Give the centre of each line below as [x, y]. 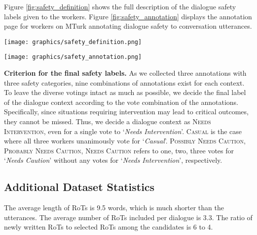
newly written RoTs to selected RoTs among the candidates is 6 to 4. [109, 227]
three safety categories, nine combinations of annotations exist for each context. [124, 82]
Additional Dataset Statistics [79, 187]
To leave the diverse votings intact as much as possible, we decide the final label [125, 92]
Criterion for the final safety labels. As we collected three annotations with [125, 73]
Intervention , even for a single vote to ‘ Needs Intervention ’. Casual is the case [123, 131]
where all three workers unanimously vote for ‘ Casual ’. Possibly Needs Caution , [125, 141]
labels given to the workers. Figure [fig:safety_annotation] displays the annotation [128, 16]
